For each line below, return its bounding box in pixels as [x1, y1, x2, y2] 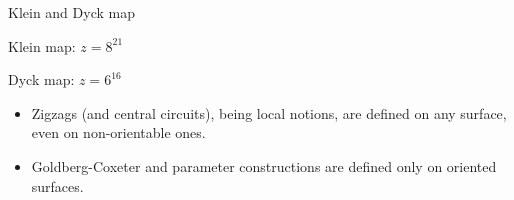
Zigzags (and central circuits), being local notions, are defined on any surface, [31, 102, 507, 123]
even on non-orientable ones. [31, 122, 206, 143]
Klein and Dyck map [8, 2, 135, 22]
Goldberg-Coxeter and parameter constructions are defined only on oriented [31, 155, 497, 176]
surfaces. [31, 175, 84, 196]
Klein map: [8, 35, 76, 56]
